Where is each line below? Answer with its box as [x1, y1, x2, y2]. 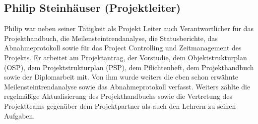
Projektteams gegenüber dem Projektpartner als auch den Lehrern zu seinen [4, 100, 236, 111]
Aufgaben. [4, 110, 35, 121]
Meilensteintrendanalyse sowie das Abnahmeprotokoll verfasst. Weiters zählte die [4, 81, 251, 91]
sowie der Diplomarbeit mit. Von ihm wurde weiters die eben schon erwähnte [4, 72, 238, 82]
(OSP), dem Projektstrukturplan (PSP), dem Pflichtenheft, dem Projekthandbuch [4, 62, 254, 72]
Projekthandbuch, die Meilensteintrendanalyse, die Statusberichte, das [4, 33, 218, 43]
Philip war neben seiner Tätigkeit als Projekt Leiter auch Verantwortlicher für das [4, 23, 254, 34]
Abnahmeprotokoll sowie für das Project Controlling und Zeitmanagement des [4, 42, 242, 53]
